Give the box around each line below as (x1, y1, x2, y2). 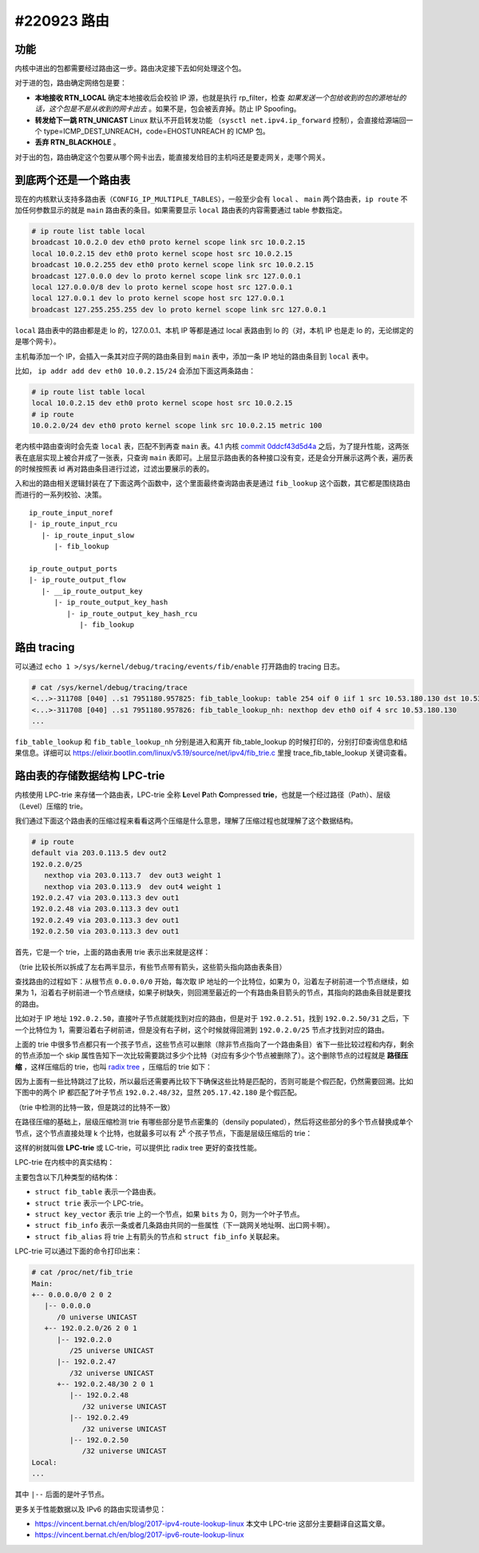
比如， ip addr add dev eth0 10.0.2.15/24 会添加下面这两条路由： (14, 366, 256, 375)
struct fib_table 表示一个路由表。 (34, 1187, 160, 1197)
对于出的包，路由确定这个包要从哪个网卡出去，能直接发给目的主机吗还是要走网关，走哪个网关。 (14, 152, 330, 161)
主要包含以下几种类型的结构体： (14, 1172, 120, 1182)
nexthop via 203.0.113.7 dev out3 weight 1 (44, 871, 221, 880)
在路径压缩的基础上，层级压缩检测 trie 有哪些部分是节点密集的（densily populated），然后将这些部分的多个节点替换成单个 (14, 1117, 414, 1126)
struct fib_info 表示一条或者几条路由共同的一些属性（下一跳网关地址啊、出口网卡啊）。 (34, 1221, 335, 1230)
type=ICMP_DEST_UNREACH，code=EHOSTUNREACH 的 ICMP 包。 (43, 126, 271, 136)
